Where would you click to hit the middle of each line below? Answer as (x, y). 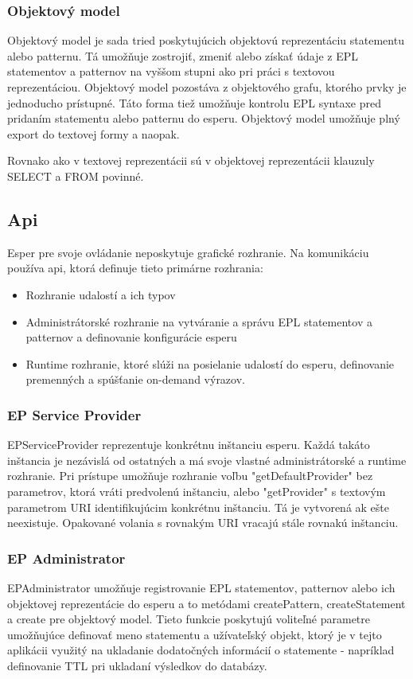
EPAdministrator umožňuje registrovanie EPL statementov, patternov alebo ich (201, 587)
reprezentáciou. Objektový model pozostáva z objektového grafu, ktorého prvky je (207, 87)
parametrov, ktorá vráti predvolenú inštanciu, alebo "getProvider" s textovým (197, 491)
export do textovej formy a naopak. (94, 133)
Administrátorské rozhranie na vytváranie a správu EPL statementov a (199, 321)
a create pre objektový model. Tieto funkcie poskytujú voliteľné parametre (189, 619)
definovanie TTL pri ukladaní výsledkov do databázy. (137, 665)
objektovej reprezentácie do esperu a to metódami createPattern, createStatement (206, 603)
